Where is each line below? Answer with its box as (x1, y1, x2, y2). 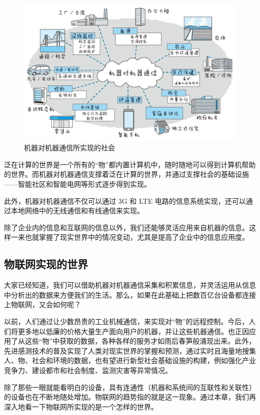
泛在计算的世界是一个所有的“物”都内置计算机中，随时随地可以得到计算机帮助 (4, 159, 256, 169)
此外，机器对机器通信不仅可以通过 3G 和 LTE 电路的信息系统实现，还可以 (4, 195, 246, 206)
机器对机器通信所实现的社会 (24, 142, 115, 153)
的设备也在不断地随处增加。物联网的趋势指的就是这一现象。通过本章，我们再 (4, 392, 256, 402)
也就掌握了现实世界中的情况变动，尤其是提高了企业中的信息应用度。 (24, 232, 249, 242)
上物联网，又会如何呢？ (4, 299, 81, 310)
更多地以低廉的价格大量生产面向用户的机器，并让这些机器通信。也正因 (17, 326, 249, 336)
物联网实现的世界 (4, 256, 88, 272)
